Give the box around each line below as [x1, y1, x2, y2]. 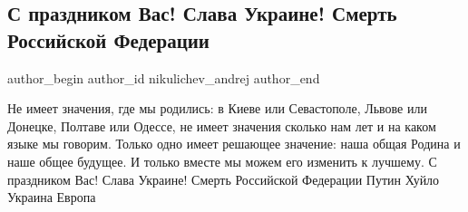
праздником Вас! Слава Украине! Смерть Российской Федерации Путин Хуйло [7, 169, 440, 188]
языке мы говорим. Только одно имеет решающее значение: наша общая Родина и [7, 134, 461, 153]
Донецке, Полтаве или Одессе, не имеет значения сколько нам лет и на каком [7, 116, 436, 135]
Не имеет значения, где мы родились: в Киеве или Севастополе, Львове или [7, 99, 427, 118]
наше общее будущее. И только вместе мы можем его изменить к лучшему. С [7, 151, 437, 170]
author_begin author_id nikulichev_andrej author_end [7, 68, 320, 87]
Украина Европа [7, 188, 96, 207]
